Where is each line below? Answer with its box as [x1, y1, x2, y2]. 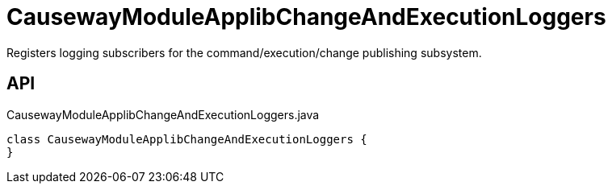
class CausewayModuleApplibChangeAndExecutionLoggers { [6, 132, 367, 146]
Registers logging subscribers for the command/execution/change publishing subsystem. [6, 45, 482, 60]
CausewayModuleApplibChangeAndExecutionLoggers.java [6, 107, 320, 122]
